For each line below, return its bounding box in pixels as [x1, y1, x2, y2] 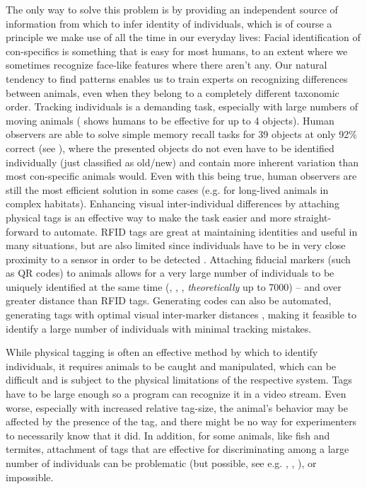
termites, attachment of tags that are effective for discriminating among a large [6, 442, 349, 456]
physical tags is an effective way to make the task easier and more [6, 209, 291, 224]
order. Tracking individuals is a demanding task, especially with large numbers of [6, 99, 359, 114]
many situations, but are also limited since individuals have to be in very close [6, 238, 346, 253]
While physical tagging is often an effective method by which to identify [6, 345, 318, 359]
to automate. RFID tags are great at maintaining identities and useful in [42, 224, 358, 238]
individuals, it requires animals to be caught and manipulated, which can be [6, 358, 337, 373]
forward [6, 224, 39, 238]
